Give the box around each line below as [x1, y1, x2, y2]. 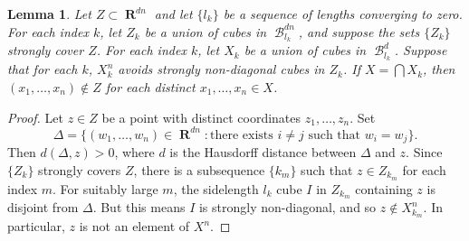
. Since [406, 143, 443, 162]
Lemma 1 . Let [7, 5, 91, 23]
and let [154, 5, 193, 23]
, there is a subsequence [133, 160, 265, 179]
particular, [7, 217, 65, 236]
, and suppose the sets [298, 22, 420, 41]
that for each [7, 60, 78, 79]
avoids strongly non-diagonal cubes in [118, 60, 325, 79]
